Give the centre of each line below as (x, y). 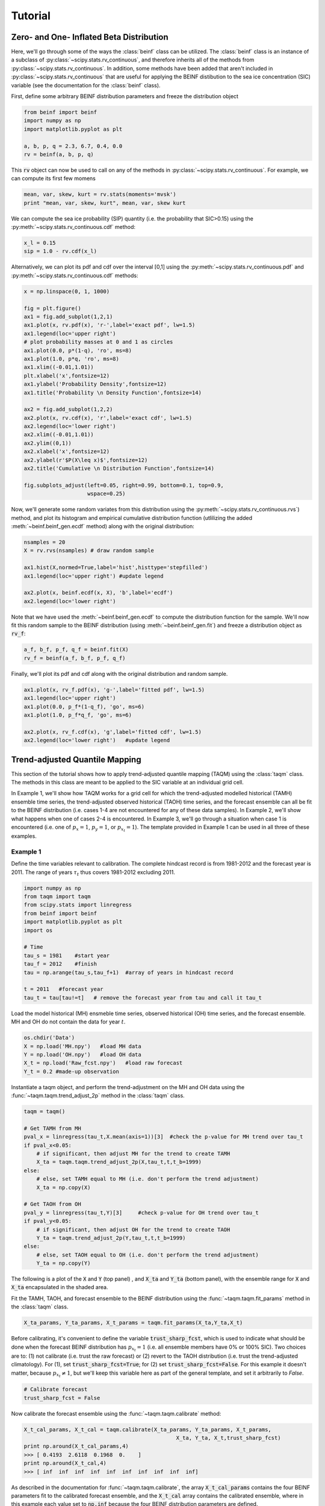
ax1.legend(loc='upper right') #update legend (94, 576)
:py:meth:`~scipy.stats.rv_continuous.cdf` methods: (75, 275)
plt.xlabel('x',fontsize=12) (67, 376)
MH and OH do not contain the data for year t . (68, 1022)
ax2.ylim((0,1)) (48, 443)
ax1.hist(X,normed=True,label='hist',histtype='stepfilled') (116, 567)
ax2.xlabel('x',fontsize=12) (67, 451)
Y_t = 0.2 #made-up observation (72, 1071)
